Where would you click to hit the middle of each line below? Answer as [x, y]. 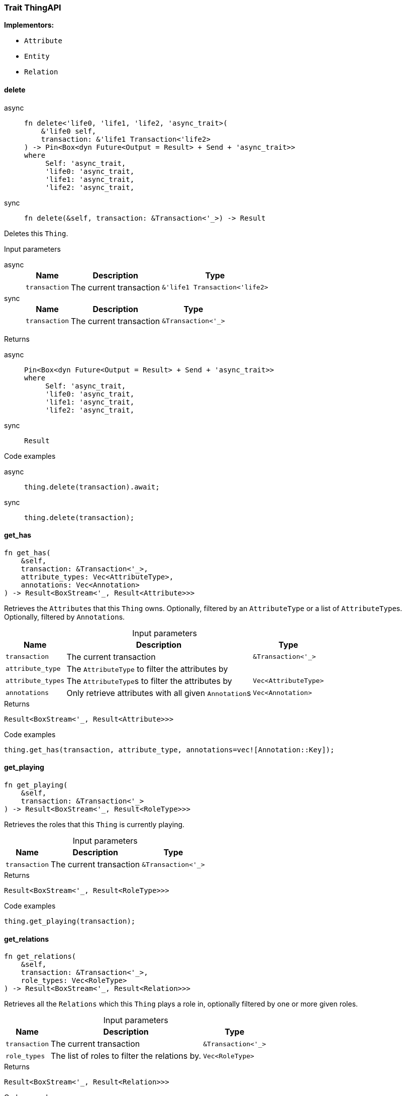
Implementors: [29, 25]
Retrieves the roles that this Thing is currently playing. [94, 825]
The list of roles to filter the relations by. [126, 1056]
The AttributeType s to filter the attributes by [149, 681]
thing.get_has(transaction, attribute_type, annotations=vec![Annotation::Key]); [169, 750]
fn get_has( [27, 553]
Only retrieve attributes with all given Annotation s [159, 693]
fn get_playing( [36, 785]
